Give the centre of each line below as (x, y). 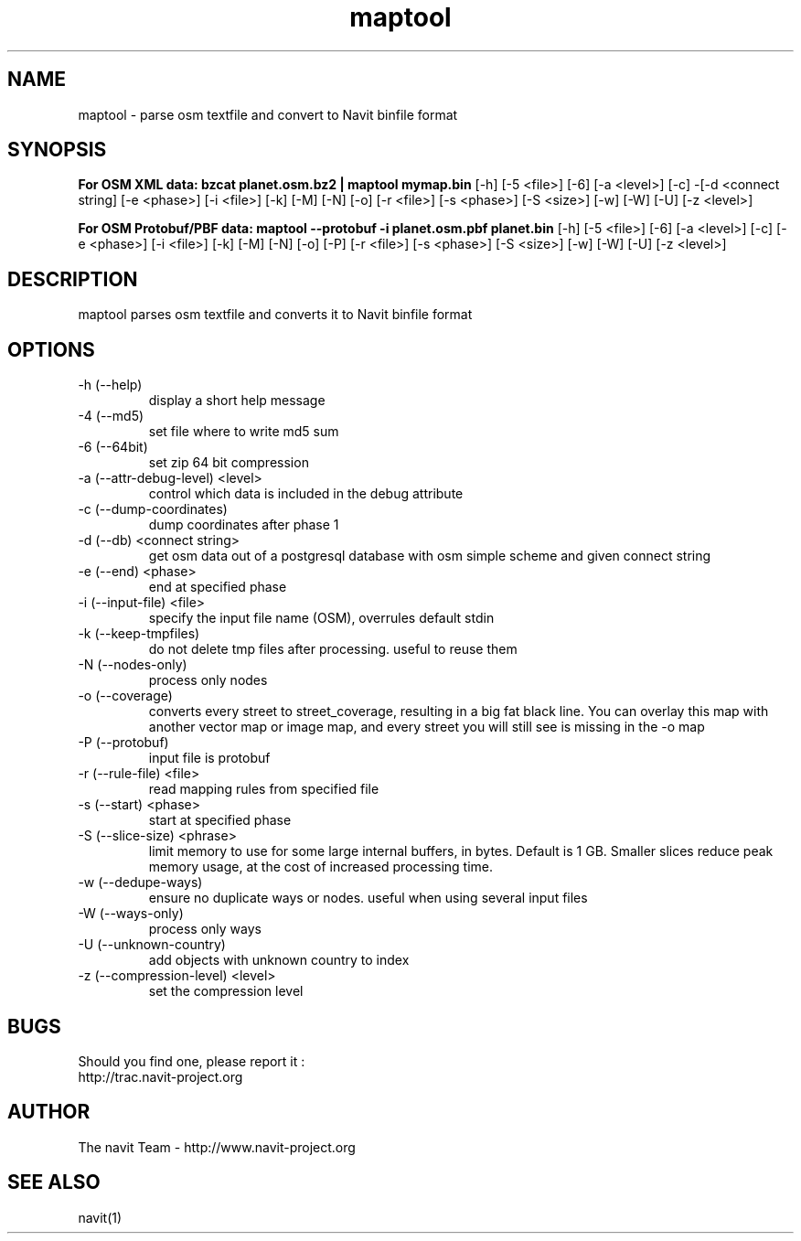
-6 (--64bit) (113, 447)
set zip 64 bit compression (229, 463)
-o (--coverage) (125, 696)
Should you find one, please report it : (192, 1061)
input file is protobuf (209, 758)
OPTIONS (51, 349)
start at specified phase (220, 820)
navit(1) (100, 1217)
